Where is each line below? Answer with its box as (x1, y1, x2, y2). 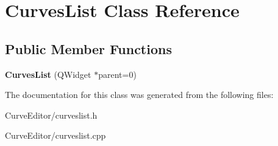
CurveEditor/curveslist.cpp (5, 129, 106, 142)
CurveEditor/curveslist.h (5, 108, 98, 121)
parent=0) (98, 68, 137, 80)
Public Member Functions (5, 39, 172, 58)
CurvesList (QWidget (5, 68, 91, 80)
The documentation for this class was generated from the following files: (5, 88, 274, 101)
